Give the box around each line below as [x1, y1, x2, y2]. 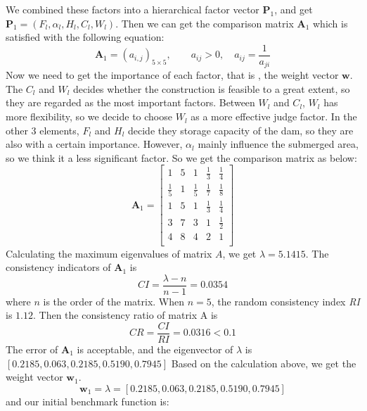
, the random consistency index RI [211, 293, 360, 308]
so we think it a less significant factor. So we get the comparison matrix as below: [6, 150, 357, 165]
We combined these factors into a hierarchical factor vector [6, 2, 259, 16]
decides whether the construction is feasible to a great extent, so [72, 81, 350, 96]
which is [313, 15, 348, 30]
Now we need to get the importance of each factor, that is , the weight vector [6, 68, 339, 82]
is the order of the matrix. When [43, 293, 185, 308]
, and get [274, 2, 313, 16]
